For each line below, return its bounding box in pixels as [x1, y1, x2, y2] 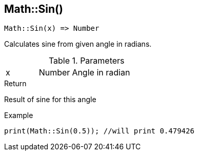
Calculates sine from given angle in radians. [4, 40, 152, 49]
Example [4, 111, 33, 120]
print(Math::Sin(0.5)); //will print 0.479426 [4, 127, 194, 135]
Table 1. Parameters [48, 55, 125, 66]
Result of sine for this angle [4, 95, 96, 104]
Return [4, 79, 27, 88]
